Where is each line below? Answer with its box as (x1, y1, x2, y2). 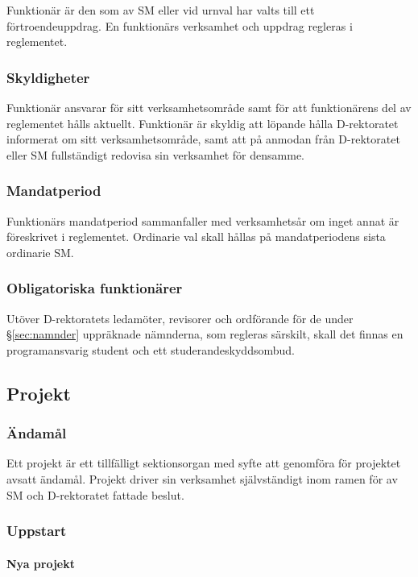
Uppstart (6, 521, 67, 541)
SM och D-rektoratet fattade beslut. (6, 486, 184, 503)
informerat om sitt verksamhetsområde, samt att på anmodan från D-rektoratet (6, 131, 400, 147)
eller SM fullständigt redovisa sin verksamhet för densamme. (6, 146, 304, 163)
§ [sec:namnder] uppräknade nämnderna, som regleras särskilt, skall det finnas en (6, 326, 404, 342)
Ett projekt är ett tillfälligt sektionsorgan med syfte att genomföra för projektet (6, 455, 401, 471)
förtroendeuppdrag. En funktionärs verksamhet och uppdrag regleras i (6, 17, 353, 34)
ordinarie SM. (6, 243, 74, 260)
